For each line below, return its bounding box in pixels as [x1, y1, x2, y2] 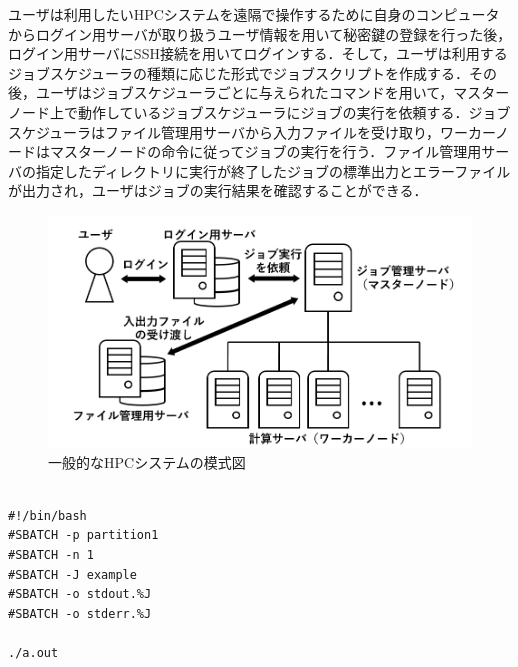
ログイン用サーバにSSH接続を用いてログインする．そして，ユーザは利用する [8, 43, 508, 64]
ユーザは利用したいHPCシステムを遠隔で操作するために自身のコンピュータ [8, 4, 500, 24]
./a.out [8, 645, 59, 660]
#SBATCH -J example [8, 567, 137, 582]
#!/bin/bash [8, 508, 87, 523]
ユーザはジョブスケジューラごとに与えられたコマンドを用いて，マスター [35, 82, 510, 103]
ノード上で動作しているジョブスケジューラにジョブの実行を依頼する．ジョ [8, 101, 497, 122]
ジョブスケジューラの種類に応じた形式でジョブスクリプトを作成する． [8, 62, 470, 83]
